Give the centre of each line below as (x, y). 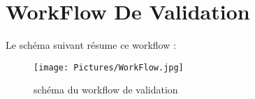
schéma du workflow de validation (106, 90)
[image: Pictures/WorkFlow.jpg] (109, 67)
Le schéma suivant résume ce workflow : (91, 45)
